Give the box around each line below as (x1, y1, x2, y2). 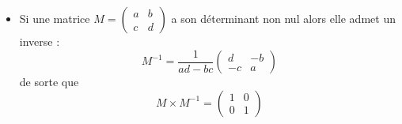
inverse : (19, 33, 60, 49)
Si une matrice (19, 10, 90, 26)
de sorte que (19, 73, 79, 90)
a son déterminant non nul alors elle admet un (171, 10, 396, 26)
